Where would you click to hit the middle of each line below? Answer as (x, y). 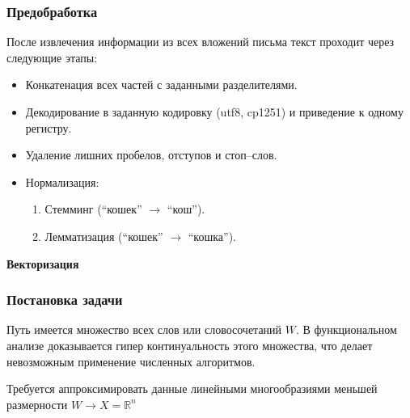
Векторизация (43, 263)
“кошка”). (212, 236)
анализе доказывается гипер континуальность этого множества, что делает (190, 345)
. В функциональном (346, 329)
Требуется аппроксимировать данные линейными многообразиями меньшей (192, 388)
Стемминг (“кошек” (93, 209)
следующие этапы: (52, 57)
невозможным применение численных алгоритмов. (131, 361)
